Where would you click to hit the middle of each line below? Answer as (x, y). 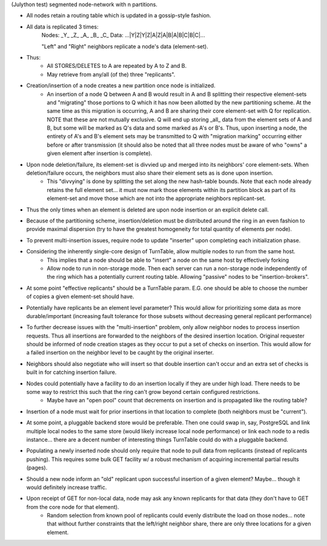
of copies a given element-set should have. (80, 296)
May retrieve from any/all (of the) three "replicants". (111, 74)
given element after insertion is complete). (100, 153)
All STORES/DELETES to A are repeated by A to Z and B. (117, 66)
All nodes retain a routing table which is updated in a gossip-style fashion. (119, 16)
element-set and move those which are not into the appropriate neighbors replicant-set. (156, 198)
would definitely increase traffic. (67, 487)
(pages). (37, 468)
